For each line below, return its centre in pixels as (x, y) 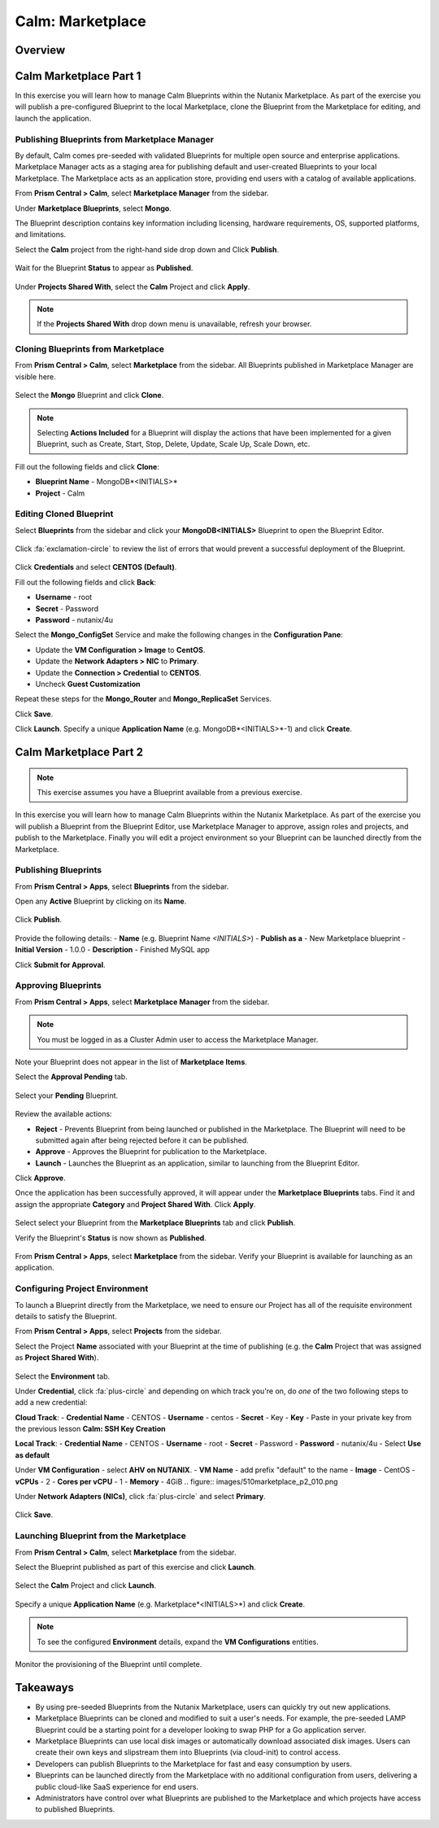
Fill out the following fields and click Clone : (87, 466)
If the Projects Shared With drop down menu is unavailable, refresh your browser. (174, 324)
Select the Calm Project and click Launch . (86, 1585)
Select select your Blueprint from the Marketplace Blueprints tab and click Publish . (155, 1223)
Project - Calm (60, 493)
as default (33, 1455)
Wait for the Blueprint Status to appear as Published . (104, 268)
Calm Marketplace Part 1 (78, 76)
